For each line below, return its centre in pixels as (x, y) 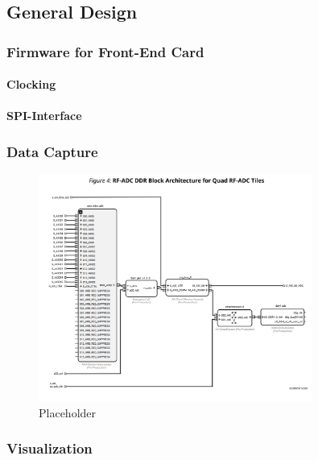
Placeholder (68, 412)
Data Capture (52, 151)
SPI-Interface (44, 116)
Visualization (50, 448)
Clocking (31, 84)
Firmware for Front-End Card (105, 51)
